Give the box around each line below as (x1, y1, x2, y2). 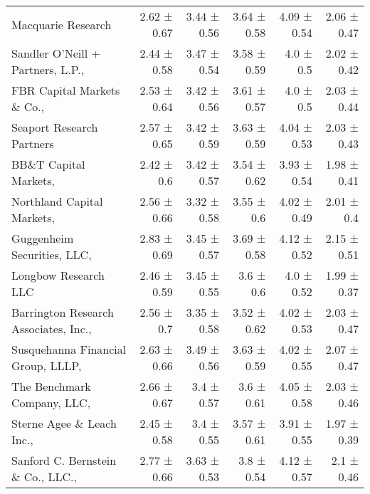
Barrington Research (11, 304, 114, 320)
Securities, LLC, (11, 246, 92, 263)
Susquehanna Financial (11, 341, 127, 357)
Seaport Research (11, 119, 98, 135)
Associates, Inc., (11, 320, 92, 337)
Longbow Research (11, 267, 105, 283)
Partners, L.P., (11, 61, 85, 78)
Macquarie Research (11, 16, 112, 33)
